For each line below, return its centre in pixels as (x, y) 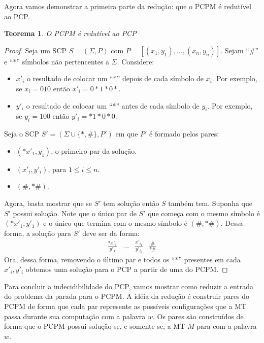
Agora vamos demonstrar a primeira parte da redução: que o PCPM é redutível (128, 6)
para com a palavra (227, 326)
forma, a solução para (38, 233)
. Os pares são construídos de (198, 316)
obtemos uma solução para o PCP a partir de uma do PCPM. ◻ (127, 269)
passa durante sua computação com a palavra (75, 316)
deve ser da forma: (111, 233)
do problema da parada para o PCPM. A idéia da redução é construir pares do (127, 296)
